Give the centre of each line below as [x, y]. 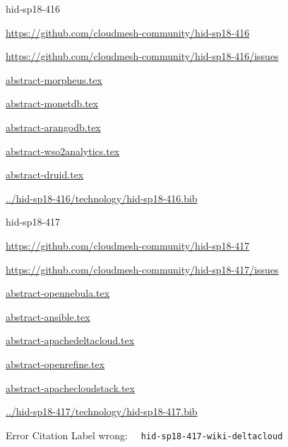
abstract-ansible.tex [48, 316]
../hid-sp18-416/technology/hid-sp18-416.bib [102, 198]
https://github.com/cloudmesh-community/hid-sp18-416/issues [142, 56]
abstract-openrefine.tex [55, 363]
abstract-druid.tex [45, 174]
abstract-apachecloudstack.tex [70, 387]
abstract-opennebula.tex [58, 293]
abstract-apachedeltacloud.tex [70, 340]
